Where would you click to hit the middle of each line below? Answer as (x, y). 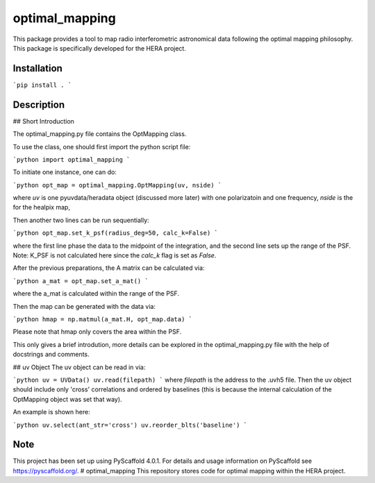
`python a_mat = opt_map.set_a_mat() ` (81, 281)
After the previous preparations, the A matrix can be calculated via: (109, 268)
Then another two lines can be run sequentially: (81, 220)
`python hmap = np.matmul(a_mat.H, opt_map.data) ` (103, 319)
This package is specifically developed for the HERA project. (100, 48)
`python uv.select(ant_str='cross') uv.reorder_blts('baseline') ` (130, 425)
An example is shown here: (51, 412)
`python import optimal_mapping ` (72, 159)
